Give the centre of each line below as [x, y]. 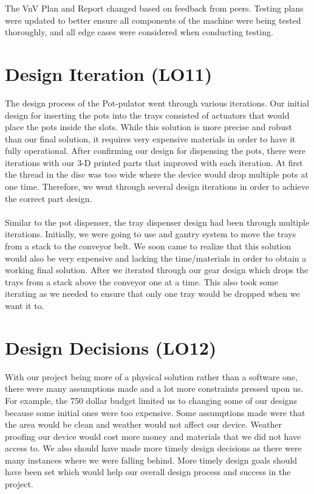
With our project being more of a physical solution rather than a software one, [151, 376]
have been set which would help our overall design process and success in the [148, 472]
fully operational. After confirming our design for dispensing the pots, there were [155, 151]
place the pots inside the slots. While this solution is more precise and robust [148, 127]
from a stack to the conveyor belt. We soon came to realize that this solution [148, 246]
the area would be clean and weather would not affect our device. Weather [143, 424]
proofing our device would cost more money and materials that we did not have [153, 436]
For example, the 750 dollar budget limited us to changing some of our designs [151, 400]
